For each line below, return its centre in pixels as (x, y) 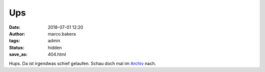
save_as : (18, 54)
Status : (17, 47)
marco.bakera (62, 34)
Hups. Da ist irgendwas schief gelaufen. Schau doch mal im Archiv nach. (83, 63)
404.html (57, 54)
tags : (14, 41)
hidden (55, 47)
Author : (17, 34)
